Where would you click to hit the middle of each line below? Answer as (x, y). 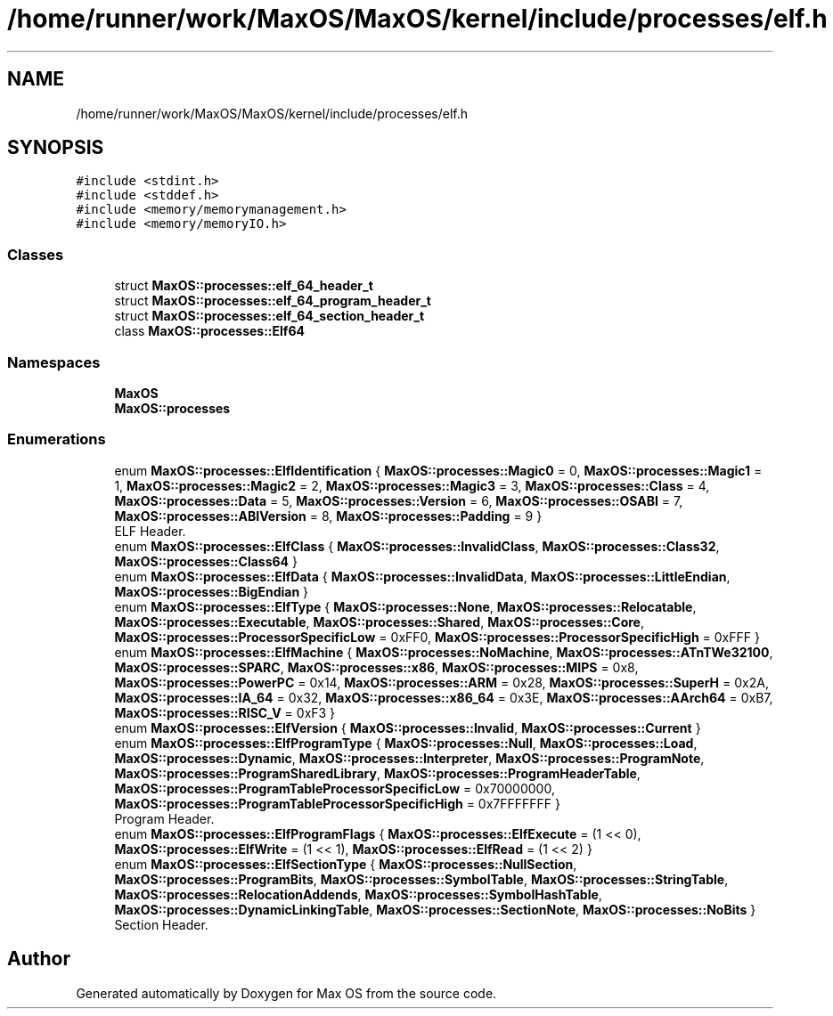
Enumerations (57, 439)
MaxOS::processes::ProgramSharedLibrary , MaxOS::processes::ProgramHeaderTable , (377, 773)
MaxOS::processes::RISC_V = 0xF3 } (225, 712)
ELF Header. (150, 531)
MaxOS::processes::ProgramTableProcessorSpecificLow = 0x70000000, (335, 788)
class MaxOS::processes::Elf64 (209, 331)
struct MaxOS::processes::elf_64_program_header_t (273, 301)
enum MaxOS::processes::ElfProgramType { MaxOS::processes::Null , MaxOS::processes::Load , (406, 743)
